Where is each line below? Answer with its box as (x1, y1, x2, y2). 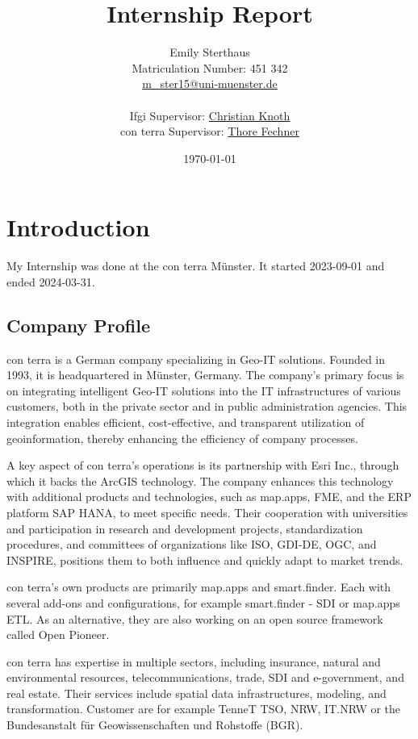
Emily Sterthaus (169, 44, 250, 61)
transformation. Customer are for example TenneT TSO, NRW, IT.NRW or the (6, 700, 401, 717)
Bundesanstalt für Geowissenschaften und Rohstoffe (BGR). (6, 716, 303, 733)
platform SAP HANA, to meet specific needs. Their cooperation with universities (6, 503, 408, 520)
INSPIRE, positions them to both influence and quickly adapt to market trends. (6, 551, 403, 568)
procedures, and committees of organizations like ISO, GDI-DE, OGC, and (6, 536, 377, 553)
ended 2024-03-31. (6, 273, 95, 290)
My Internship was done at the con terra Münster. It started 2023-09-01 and (6, 257, 385, 274)
